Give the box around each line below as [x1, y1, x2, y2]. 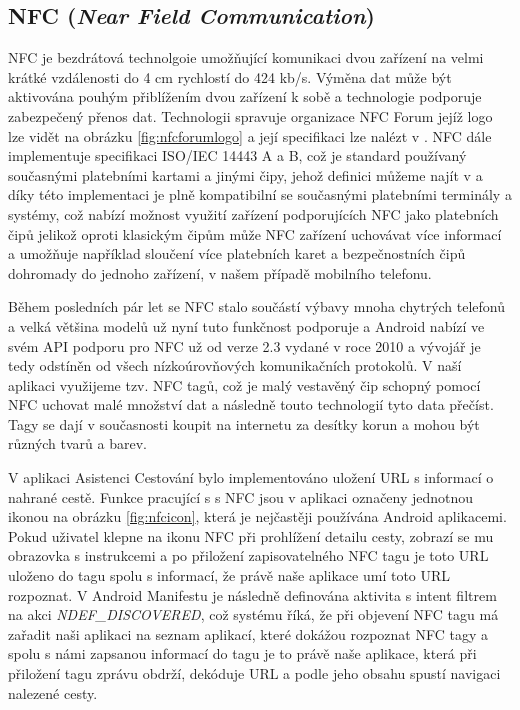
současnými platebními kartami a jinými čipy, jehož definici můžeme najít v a [8, 164, 483, 185]
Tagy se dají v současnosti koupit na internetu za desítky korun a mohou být [8, 413, 480, 434]
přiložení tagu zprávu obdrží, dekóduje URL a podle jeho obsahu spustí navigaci [8, 663, 501, 684]
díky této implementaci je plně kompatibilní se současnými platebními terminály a [8, 184, 512, 205]
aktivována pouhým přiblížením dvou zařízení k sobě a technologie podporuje [8, 86, 482, 107]
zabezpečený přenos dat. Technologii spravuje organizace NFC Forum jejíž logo [8, 105, 493, 126]
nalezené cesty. [8, 682, 98, 703]
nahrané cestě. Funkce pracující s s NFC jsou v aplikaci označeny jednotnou [8, 486, 474, 507]
